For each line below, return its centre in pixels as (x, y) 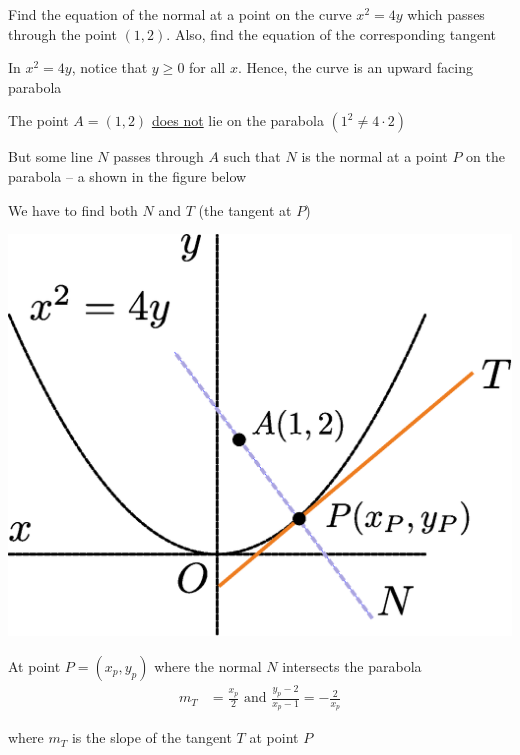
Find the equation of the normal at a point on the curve (180, 14)
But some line (50, 156)
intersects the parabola (352, 665)
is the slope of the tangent (151, 737)
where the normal (208, 665)
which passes (446, 14)
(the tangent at (245, 209)
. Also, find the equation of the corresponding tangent (331, 33)
